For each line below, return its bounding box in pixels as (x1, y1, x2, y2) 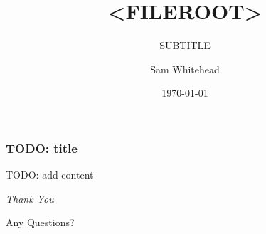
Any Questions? (6, 215, 75, 230)
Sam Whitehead (150, 61, 220, 76)
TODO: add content (6, 167, 94, 182)
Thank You (6, 191, 54, 206)
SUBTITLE (159, 38, 211, 53)
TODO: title (6, 139, 78, 156)
